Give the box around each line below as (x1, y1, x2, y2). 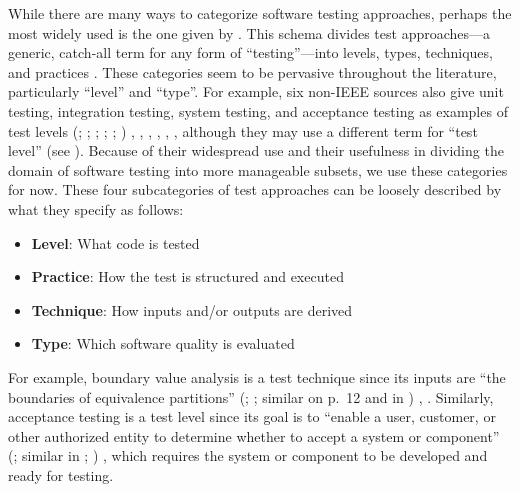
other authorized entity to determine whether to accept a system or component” (8, 425, 500, 446)
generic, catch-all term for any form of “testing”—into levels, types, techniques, (8, 42, 493, 63)
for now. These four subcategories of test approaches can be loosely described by (8, 179, 502, 200)
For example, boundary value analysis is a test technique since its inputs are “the (8, 366, 506, 387)
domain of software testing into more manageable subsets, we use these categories (8, 159, 508, 180)
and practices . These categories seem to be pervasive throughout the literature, (8, 61, 497, 82)
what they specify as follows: (8, 198, 184, 219)
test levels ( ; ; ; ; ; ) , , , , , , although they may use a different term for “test (8, 120, 478, 141)
